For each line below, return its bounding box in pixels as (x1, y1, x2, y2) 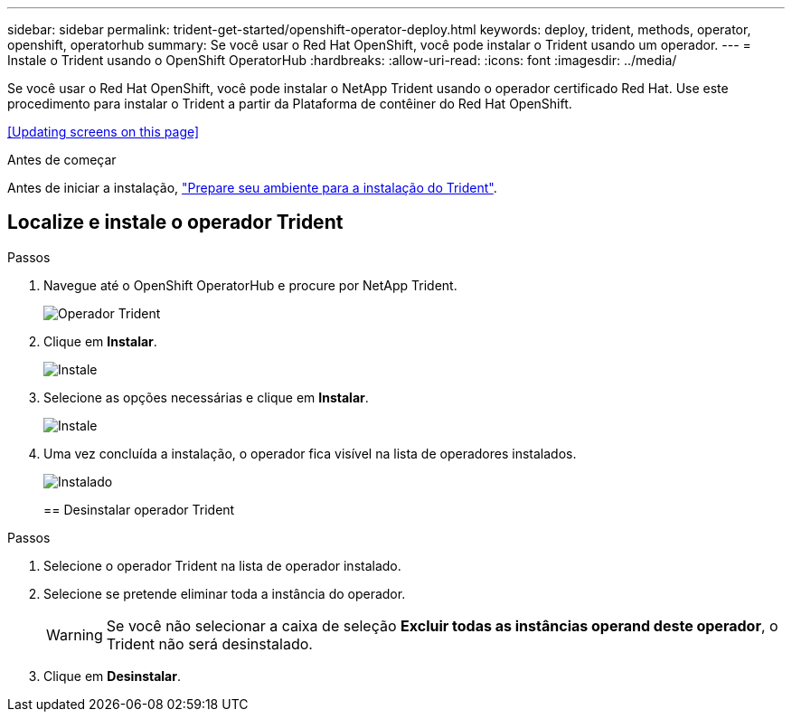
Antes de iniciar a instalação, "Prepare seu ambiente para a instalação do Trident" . (7, 180, 497, 195)
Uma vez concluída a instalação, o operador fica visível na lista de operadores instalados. (43, 445, 577, 461)
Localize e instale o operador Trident (7, 211, 344, 234)
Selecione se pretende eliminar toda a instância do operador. (43, 585, 406, 601)
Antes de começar (7, 152, 117, 167)
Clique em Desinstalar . (43, 667, 181, 684)
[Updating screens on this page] (7, 124, 200, 139)
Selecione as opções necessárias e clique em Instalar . (43, 389, 369, 405)
